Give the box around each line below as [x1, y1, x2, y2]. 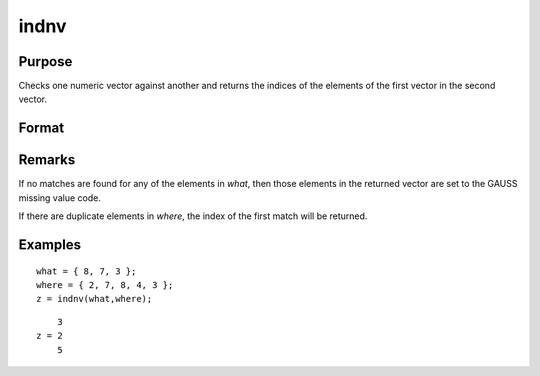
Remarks [18, 151, 76, 169]
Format [18, 120, 65, 137]
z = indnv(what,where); [36, 293, 153, 305]
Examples [18, 236, 82, 253]
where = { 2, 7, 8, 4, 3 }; [36, 279, 174, 290]
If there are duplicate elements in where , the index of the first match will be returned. [18, 210, 368, 222]
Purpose [18, 53, 73, 70]
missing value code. [18, 191, 102, 204]
